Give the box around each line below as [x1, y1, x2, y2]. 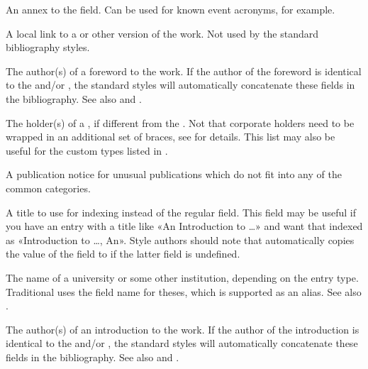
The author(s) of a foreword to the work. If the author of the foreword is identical [6, 63, 362, 78]
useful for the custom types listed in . [6, 143, 168, 158]
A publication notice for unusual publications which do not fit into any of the [6, 167, 342, 182]
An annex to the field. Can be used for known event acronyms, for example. [6, 2, 335, 16]
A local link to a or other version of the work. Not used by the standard [6, 26, 319, 40]
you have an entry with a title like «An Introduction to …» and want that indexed [6, 219, 363, 233]
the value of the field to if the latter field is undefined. [6, 246, 240, 261]
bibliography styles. [6, 40, 90, 55]
